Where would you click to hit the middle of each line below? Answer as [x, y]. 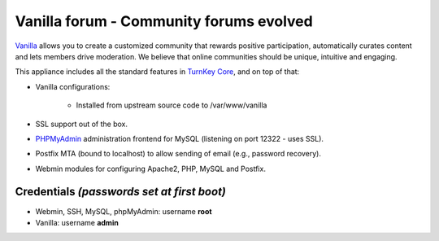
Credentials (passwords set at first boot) [121, 192]
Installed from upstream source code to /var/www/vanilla [172, 105]
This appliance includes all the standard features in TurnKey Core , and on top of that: [157, 72]
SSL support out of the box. [82, 124]
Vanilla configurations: [73, 86]
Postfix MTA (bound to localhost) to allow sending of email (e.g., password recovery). [178, 154]
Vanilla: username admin [77, 222]
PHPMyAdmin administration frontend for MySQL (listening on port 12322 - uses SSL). [180, 138]
